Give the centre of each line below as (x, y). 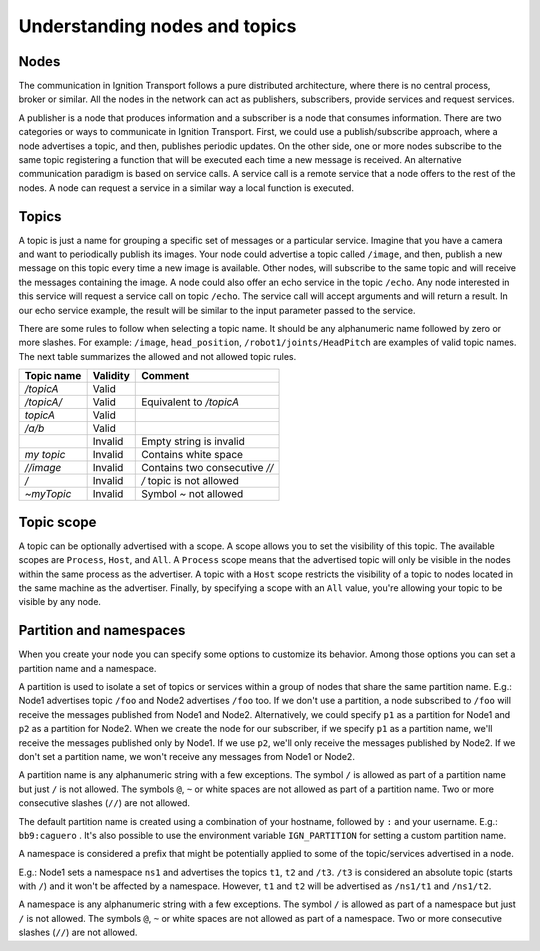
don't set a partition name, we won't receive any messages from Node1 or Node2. (186, 756)
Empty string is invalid (193, 442)
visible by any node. (60, 602)
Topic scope (57, 521)
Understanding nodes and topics (157, 26)
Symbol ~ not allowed (192, 494)
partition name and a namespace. (87, 668)
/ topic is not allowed (190, 481)
